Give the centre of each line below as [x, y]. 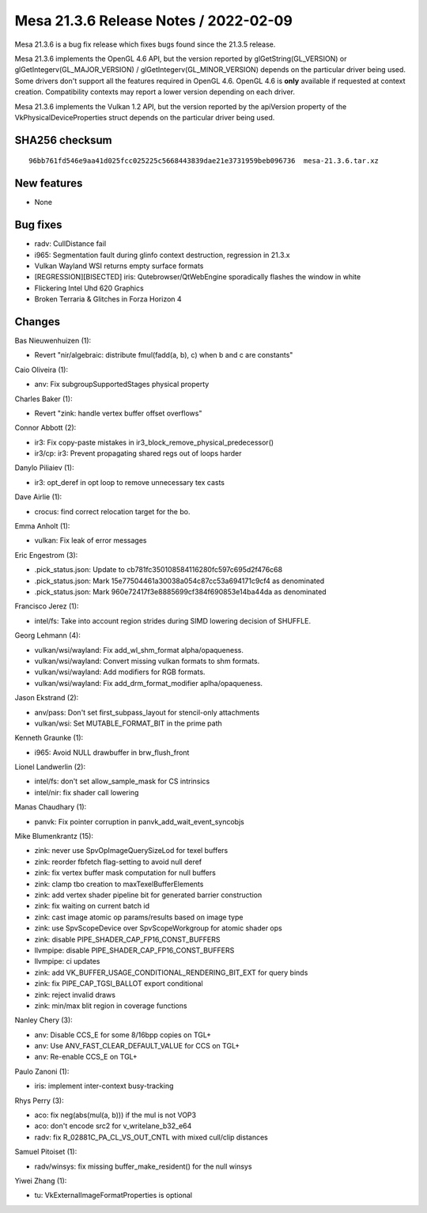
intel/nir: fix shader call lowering [87, 792]
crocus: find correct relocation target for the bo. [112, 511]
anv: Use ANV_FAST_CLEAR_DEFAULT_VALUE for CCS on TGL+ [137, 1046]
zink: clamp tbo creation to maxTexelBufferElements [119, 884]
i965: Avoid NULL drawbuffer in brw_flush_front [112, 752]
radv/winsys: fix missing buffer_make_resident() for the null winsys [143, 1166]
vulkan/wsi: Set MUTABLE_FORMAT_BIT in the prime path [128, 723]
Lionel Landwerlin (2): [50, 767]
